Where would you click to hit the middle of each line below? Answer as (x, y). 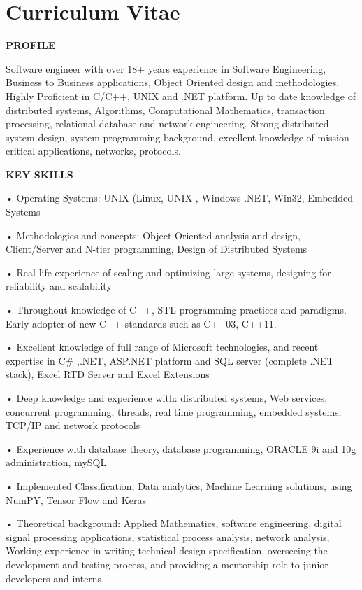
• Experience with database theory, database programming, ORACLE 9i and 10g (181, 448)
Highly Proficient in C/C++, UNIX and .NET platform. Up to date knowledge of (181, 96)
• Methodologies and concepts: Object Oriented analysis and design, (153, 235)
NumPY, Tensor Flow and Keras (76, 499)
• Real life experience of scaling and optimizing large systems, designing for (168, 272)
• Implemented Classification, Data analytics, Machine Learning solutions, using (179, 485)
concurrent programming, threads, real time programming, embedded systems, (174, 411)
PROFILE (31, 45)
